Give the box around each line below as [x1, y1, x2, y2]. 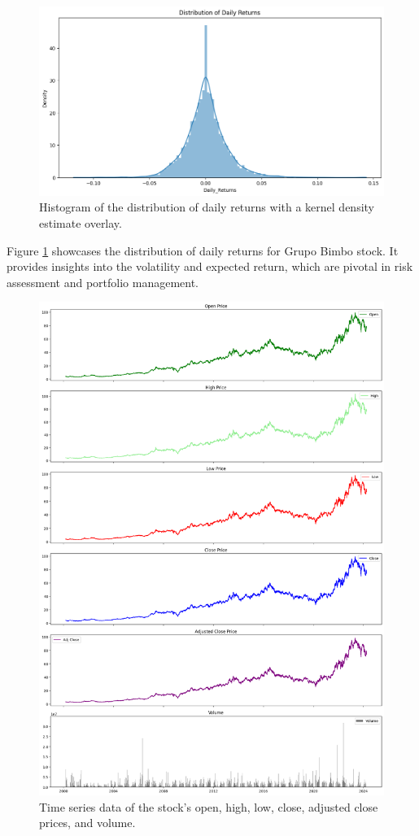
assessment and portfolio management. [7, 273, 199, 290]
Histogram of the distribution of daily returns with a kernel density [39, 198, 374, 216]
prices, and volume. [39, 814, 136, 831]
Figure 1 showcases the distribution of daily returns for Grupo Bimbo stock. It [7, 242, 399, 259]
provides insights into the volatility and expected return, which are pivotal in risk [7, 258, 413, 275]
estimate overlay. [39, 215, 122, 232]
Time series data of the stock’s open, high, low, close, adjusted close [39, 798, 378, 815]
